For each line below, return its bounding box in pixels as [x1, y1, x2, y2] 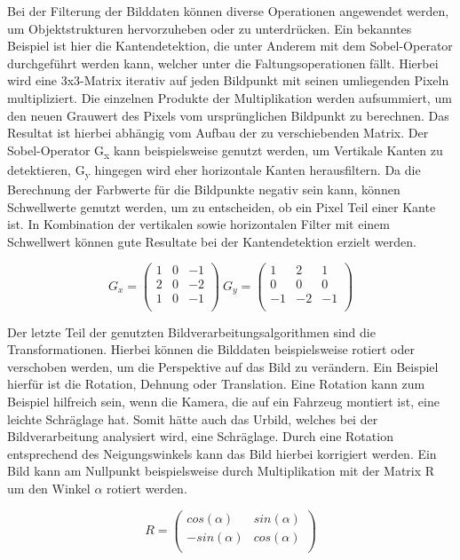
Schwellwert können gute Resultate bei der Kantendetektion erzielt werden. [7, 232, 416, 250]
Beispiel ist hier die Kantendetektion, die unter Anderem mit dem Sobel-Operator [7, 36, 453, 55]
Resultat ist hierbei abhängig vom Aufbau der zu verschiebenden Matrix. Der [7, 123, 429, 142]
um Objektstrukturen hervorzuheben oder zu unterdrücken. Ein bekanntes [7, 19, 412, 37]
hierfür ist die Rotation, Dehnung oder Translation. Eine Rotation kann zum [7, 375, 425, 393]
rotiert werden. [107, 478, 187, 497]
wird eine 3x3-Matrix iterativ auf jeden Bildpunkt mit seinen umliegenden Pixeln [7, 71, 449, 90]
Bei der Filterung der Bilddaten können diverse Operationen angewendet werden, [7, 2, 449, 20]
